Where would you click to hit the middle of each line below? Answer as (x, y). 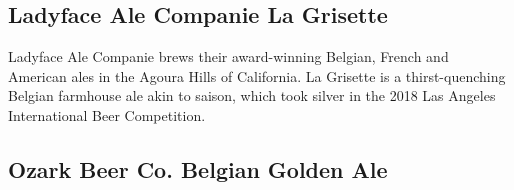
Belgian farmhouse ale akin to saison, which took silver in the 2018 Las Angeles (252, 95)
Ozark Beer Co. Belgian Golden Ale (198, 168)
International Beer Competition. (107, 114)
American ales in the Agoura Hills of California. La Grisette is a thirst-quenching (257, 75)
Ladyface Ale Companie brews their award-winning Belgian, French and (228, 56)
